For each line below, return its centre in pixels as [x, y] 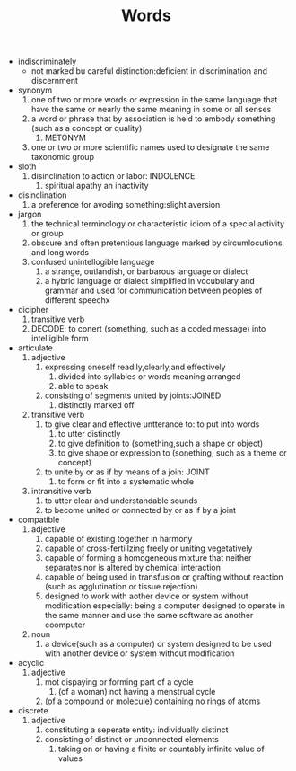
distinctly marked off [96, 405]
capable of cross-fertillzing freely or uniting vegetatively [148, 548]
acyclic [31, 663]
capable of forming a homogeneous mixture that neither [148, 558]
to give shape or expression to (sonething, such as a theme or [172, 453]
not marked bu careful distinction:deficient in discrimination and [149, 71]
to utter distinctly [89, 434]
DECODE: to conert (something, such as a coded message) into [148, 329]
